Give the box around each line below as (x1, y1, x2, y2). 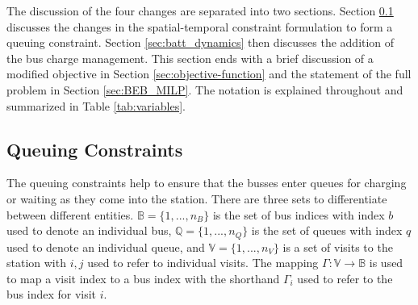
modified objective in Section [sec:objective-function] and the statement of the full (6, 65, 412, 82)
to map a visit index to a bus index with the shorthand (6, 269, 280, 286)
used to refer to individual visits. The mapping (87, 254, 319, 271)
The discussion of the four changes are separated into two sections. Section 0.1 (6, 2, 394, 19)
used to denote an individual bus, (6, 222, 172, 239)
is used (369, 254, 403, 271)
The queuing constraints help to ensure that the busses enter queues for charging (6, 174, 407, 191)
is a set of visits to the (282, 238, 393, 255)
